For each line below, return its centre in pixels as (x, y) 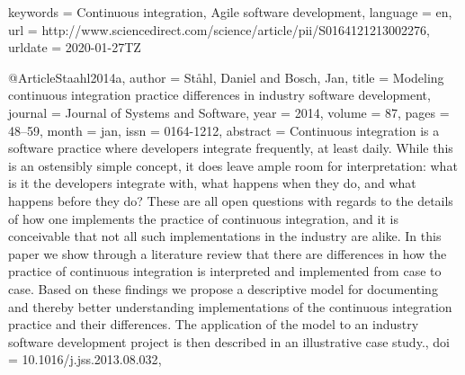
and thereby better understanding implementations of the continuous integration (230, 306)
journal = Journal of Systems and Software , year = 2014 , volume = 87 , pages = (229, 112)
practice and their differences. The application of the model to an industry (214, 324)
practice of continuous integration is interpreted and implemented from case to (225, 271)
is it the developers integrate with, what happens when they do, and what (212, 183)
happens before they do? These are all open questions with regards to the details (231, 200)
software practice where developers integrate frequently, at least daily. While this (231, 148)
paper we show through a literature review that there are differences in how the (228, 253)
